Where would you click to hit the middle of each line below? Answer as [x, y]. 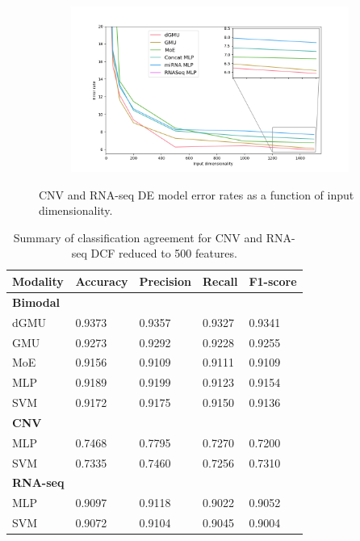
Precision [165, 281]
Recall [220, 281]
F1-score [273, 281]
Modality [38, 281]
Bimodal [36, 302]
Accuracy [102, 281]
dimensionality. [76, 210]
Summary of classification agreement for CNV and [138, 237]
